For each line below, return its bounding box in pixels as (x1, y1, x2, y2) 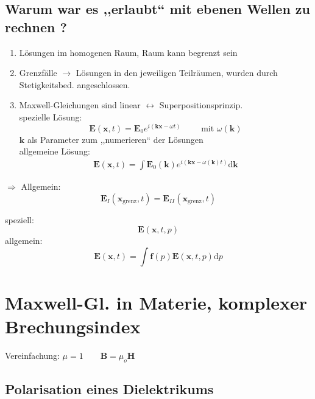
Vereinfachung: (5, 349, 60, 362)
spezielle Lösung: (19, 110, 82, 123)
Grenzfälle (19, 66, 57, 79)
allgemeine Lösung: (19, 145, 90, 158)
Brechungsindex (5, 314, 141, 339)
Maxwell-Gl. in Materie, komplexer (5, 290, 308, 314)
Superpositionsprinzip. (159, 99, 243, 111)
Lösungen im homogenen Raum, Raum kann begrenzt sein (19, 46, 238, 58)
